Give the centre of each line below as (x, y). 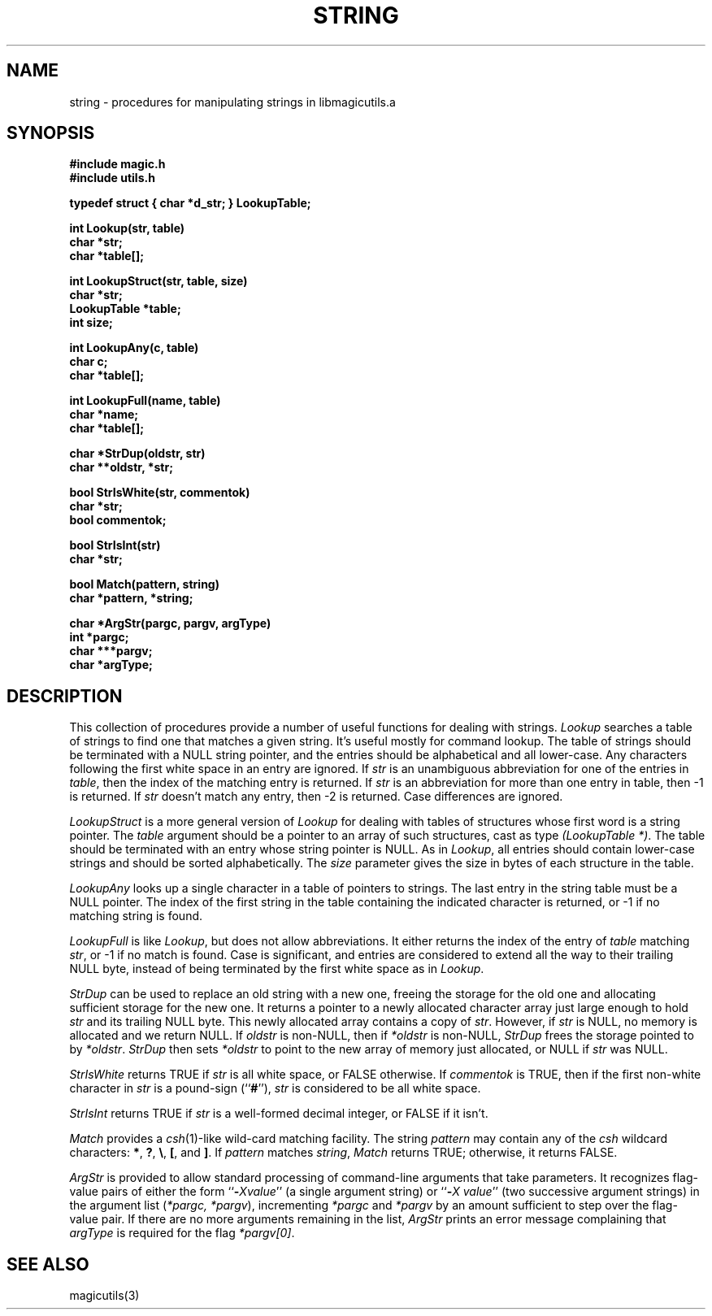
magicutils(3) (104, 1296)
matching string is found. (136, 916)
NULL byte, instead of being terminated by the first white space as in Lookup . (277, 969)
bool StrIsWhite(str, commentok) (160, 493)
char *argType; (111, 665)
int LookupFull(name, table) (145, 401)
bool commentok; (118, 520)
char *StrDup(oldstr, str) (137, 454)
